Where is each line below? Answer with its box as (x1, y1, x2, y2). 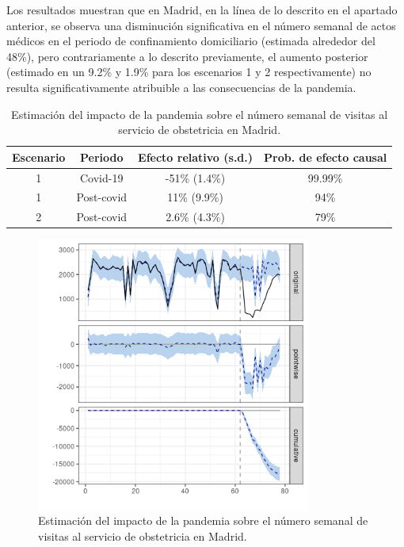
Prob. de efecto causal (264, 148, 387, 165)
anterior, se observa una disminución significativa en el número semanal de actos (6, 17, 396, 33)
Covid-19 (80, 169, 124, 186)
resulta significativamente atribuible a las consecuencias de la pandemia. (6, 78, 356, 95)
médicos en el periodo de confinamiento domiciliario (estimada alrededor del (6, 33, 375, 49)
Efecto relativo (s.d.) (138, 148, 253, 165)
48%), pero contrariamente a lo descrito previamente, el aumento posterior (6, 48, 368, 64)
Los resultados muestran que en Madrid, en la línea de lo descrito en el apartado (6, 2, 398, 17)
